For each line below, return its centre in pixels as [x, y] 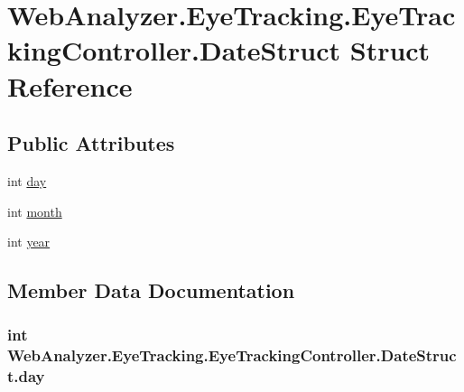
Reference [70, 85]
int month [35, 211]
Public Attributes [91, 143]
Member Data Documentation [151, 290]
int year [29, 242]
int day [27, 180]
